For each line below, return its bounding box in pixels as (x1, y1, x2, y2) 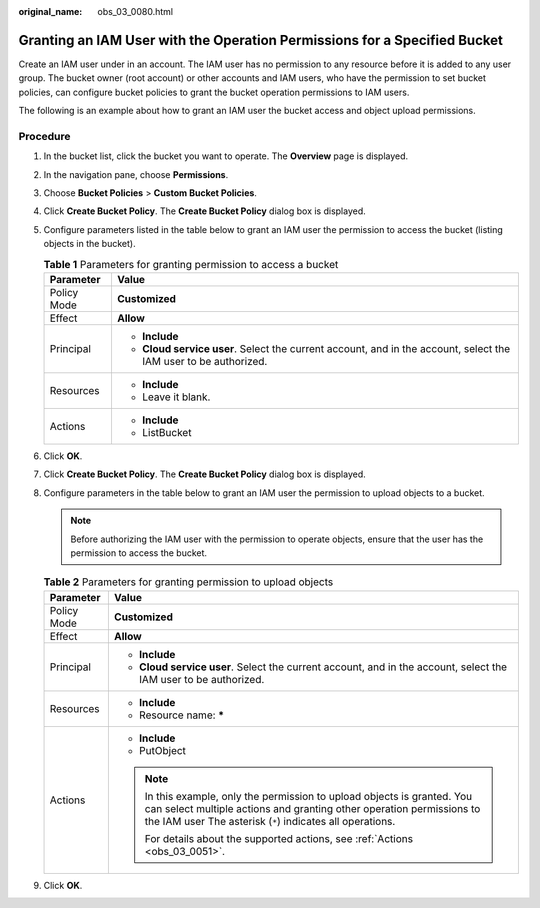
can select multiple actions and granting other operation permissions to (144, 801, 481, 815)
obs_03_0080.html (97, 6, 174, 17)
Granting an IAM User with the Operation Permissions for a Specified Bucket (18, 31, 504, 49)
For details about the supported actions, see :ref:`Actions (144, 831, 414, 845)
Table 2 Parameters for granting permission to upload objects (43, 575, 334, 589)
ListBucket (141, 425, 192, 439)
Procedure (18, 129, 71, 143)
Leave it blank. (141, 390, 211, 404)
